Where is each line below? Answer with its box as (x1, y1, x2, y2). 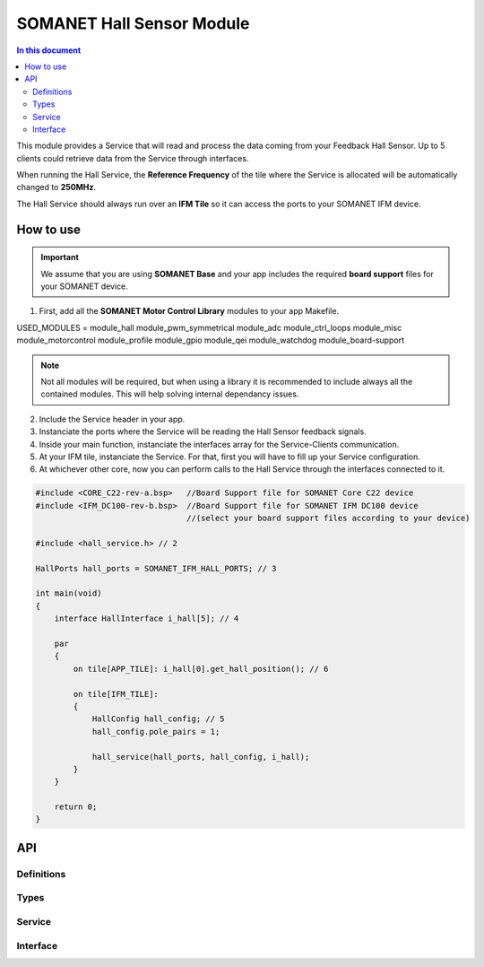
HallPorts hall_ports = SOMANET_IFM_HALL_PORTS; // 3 (35, 563, 277, 573)
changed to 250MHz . (16, 182, 96, 193)
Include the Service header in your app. (39, 414, 186, 424)
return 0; (54, 802, 98, 812)
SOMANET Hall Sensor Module (16, 13, 250, 33)
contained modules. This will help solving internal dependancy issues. (40, 388, 299, 399)
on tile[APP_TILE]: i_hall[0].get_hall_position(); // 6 (73, 664, 329, 674)
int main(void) (35, 588, 102, 598)
